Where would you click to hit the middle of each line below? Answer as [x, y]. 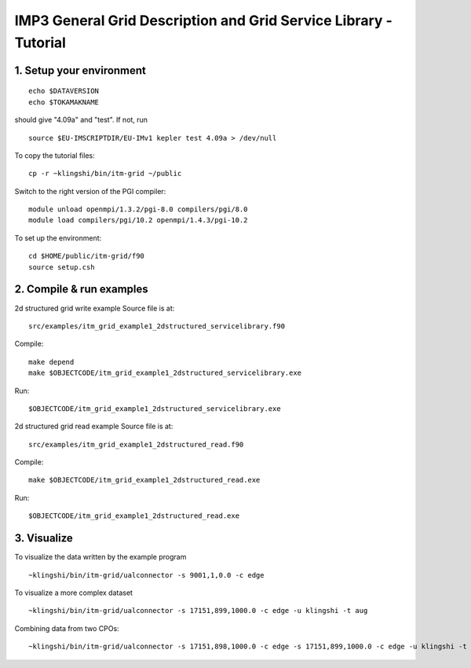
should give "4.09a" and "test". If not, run [81, 120]
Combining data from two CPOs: [67, 628]
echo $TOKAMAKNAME [64, 102]
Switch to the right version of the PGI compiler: [90, 191]
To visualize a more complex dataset [74, 593]
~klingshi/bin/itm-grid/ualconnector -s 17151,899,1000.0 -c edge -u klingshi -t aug [198, 611]
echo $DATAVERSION [64, 91]
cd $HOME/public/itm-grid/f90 [87, 256]
